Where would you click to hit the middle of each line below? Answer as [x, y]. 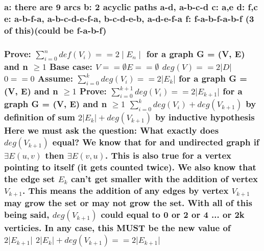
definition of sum [40, 117]
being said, [27, 214]
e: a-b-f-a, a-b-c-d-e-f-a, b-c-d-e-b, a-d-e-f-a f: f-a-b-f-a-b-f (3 [129, 18]
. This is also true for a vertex [168, 155]
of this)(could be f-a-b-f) [55, 30]
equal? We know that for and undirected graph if [156, 142]
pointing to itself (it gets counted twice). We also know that [130, 167]
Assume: [55, 78]
